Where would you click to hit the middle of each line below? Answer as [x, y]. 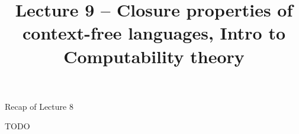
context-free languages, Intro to [154, 33]
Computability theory [154, 56]
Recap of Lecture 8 [39, 106]
